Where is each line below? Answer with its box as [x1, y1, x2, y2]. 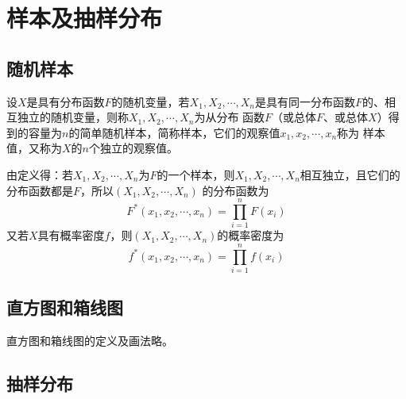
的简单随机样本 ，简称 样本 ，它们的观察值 [68, 124, 280, 140]
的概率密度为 [217, 227, 284, 244]
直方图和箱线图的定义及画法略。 [6, 332, 173, 349]
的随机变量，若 [111, 93, 190, 109]
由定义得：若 [6, 166, 73, 182]
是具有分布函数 [26, 93, 105, 109]
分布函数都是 [6, 182, 73, 198]
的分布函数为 [202, 182, 269, 198]
